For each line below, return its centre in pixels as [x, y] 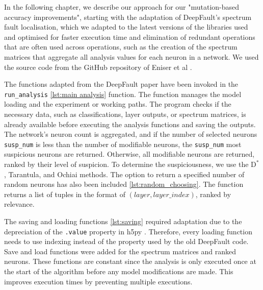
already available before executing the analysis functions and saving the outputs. [130, 124]
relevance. [19, 204]
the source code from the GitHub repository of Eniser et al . [98, 67]
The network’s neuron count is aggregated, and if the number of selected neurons [131, 134]
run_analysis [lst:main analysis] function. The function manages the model [123, 94]
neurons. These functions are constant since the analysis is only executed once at [130, 261]
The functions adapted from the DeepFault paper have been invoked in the [121, 84]
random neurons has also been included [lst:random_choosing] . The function [124, 184]
